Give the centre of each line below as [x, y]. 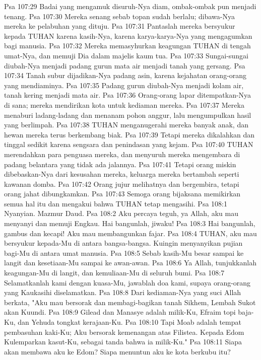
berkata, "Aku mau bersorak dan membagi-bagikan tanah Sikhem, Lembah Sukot [130, 302]
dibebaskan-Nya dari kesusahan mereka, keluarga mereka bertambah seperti [122, 174]
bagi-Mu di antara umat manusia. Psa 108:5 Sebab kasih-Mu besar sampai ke [124, 253]
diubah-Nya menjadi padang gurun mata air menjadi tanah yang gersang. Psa [125, 65]
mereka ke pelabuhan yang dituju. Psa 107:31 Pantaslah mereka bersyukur [120, 26]
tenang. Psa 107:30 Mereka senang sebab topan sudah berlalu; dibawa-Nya [119, 16]
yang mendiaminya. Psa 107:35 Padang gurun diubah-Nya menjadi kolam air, [124, 85]
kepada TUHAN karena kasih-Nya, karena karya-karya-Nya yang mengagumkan [128, 35]
